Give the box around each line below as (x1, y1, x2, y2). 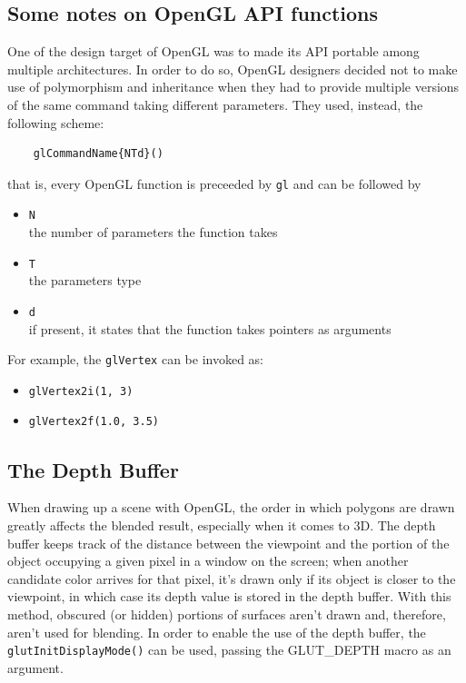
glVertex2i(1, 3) (28, 384, 134, 398)
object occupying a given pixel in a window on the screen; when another (7, 551, 409, 570)
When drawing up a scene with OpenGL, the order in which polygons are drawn (7, 498, 455, 517)
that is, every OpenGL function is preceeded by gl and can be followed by (7, 173, 421, 193)
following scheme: (7, 113, 104, 132)
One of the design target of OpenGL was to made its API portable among (7, 42, 420, 61)
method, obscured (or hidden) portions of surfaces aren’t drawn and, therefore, (7, 604, 446, 623)
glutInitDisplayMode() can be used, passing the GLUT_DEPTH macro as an (7, 640, 451, 659)
